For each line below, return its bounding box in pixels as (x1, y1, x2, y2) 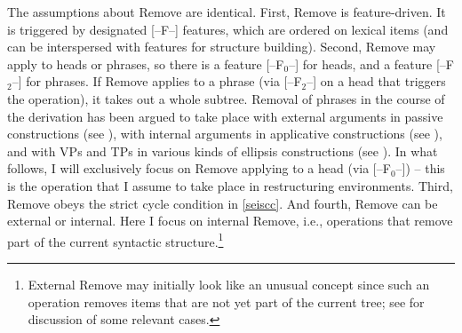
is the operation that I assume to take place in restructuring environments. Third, (7, 176, 453, 194)
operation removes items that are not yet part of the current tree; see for (28, 292, 425, 311)
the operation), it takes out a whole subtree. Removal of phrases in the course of (7, 89, 445, 107)
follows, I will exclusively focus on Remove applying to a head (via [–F (7, 159, 391, 178)
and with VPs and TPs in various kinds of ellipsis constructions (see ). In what (7, 141, 438, 160)
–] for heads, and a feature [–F (289, 54, 455, 73)
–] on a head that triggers (307, 72, 446, 91)
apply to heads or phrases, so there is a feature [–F (7, 54, 284, 73)
